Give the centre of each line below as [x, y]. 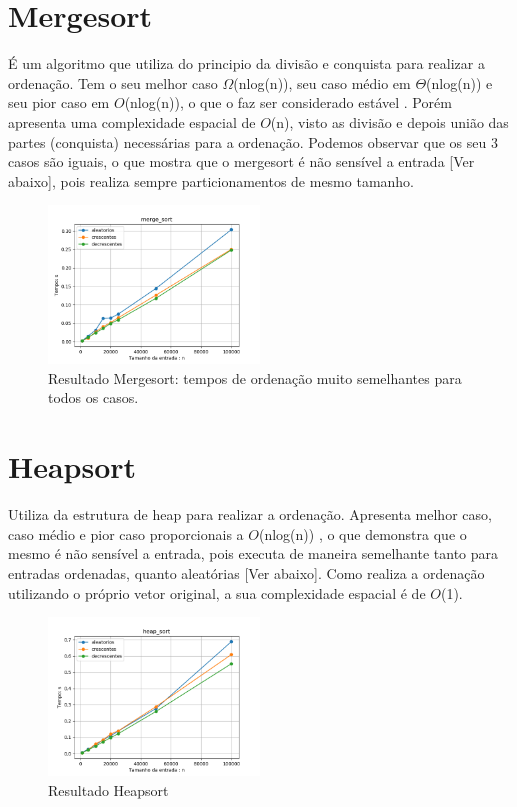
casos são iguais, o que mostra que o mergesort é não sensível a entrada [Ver [241, 161]
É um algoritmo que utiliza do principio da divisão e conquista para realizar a [246, 63]
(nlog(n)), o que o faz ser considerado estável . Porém [288, 102]
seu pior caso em [59, 102]
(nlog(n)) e [459, 82]
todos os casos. [93, 397]
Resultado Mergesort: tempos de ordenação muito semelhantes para [255, 377]
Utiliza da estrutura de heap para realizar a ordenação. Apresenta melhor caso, [250, 514]
